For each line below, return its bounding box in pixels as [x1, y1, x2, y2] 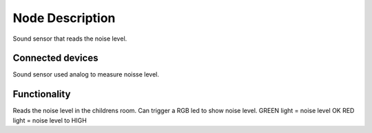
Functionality [12, 88, 71, 100]
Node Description [12, 10, 116, 25]
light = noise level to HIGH [12, 116, 87, 124]
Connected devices [12, 52, 99, 64]
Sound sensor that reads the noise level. [12, 34, 127, 43]
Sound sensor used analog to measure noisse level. [12, 70, 160, 79]
